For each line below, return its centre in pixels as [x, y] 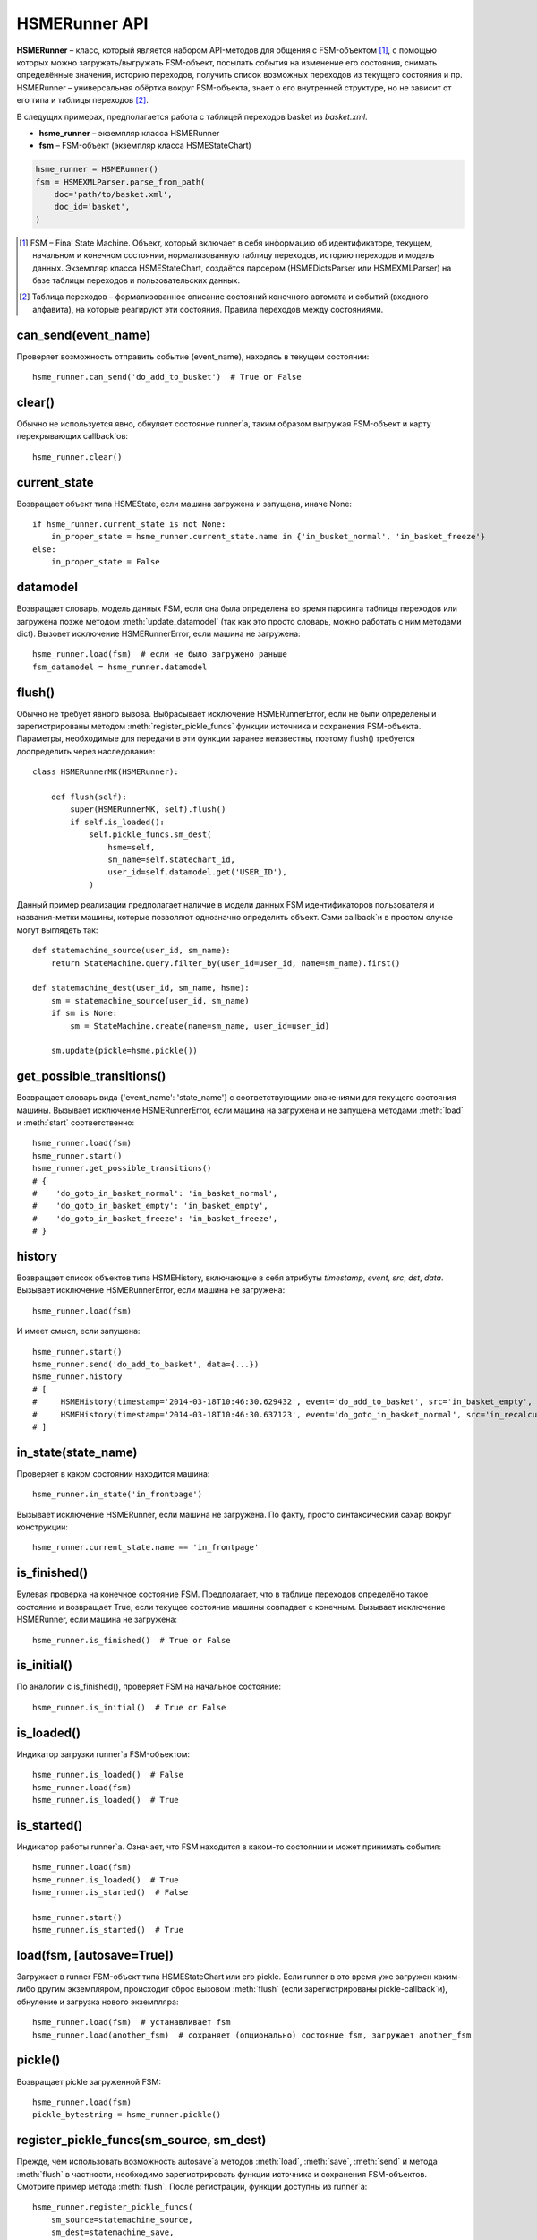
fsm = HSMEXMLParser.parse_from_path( [120, 182]
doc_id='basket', [92, 207]
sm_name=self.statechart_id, [172, 859]
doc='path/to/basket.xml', [114, 194]
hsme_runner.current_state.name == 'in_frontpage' [146, 1547]
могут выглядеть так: [57, 930]
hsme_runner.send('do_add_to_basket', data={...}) [146, 1365]
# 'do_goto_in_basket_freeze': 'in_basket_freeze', [155, 1218]
